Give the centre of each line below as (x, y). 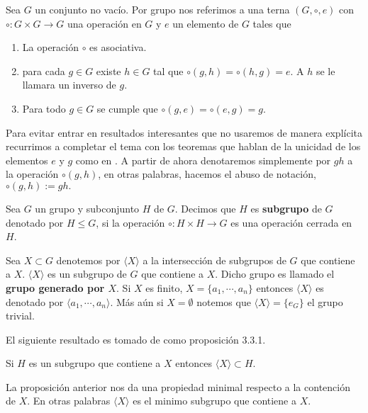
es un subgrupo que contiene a (95, 363)
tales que (272, 23)
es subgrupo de (286, 208)
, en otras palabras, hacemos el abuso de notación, (207, 174)
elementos (27, 160)
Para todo (44, 108)
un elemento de (206, 23)
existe (108, 70)
